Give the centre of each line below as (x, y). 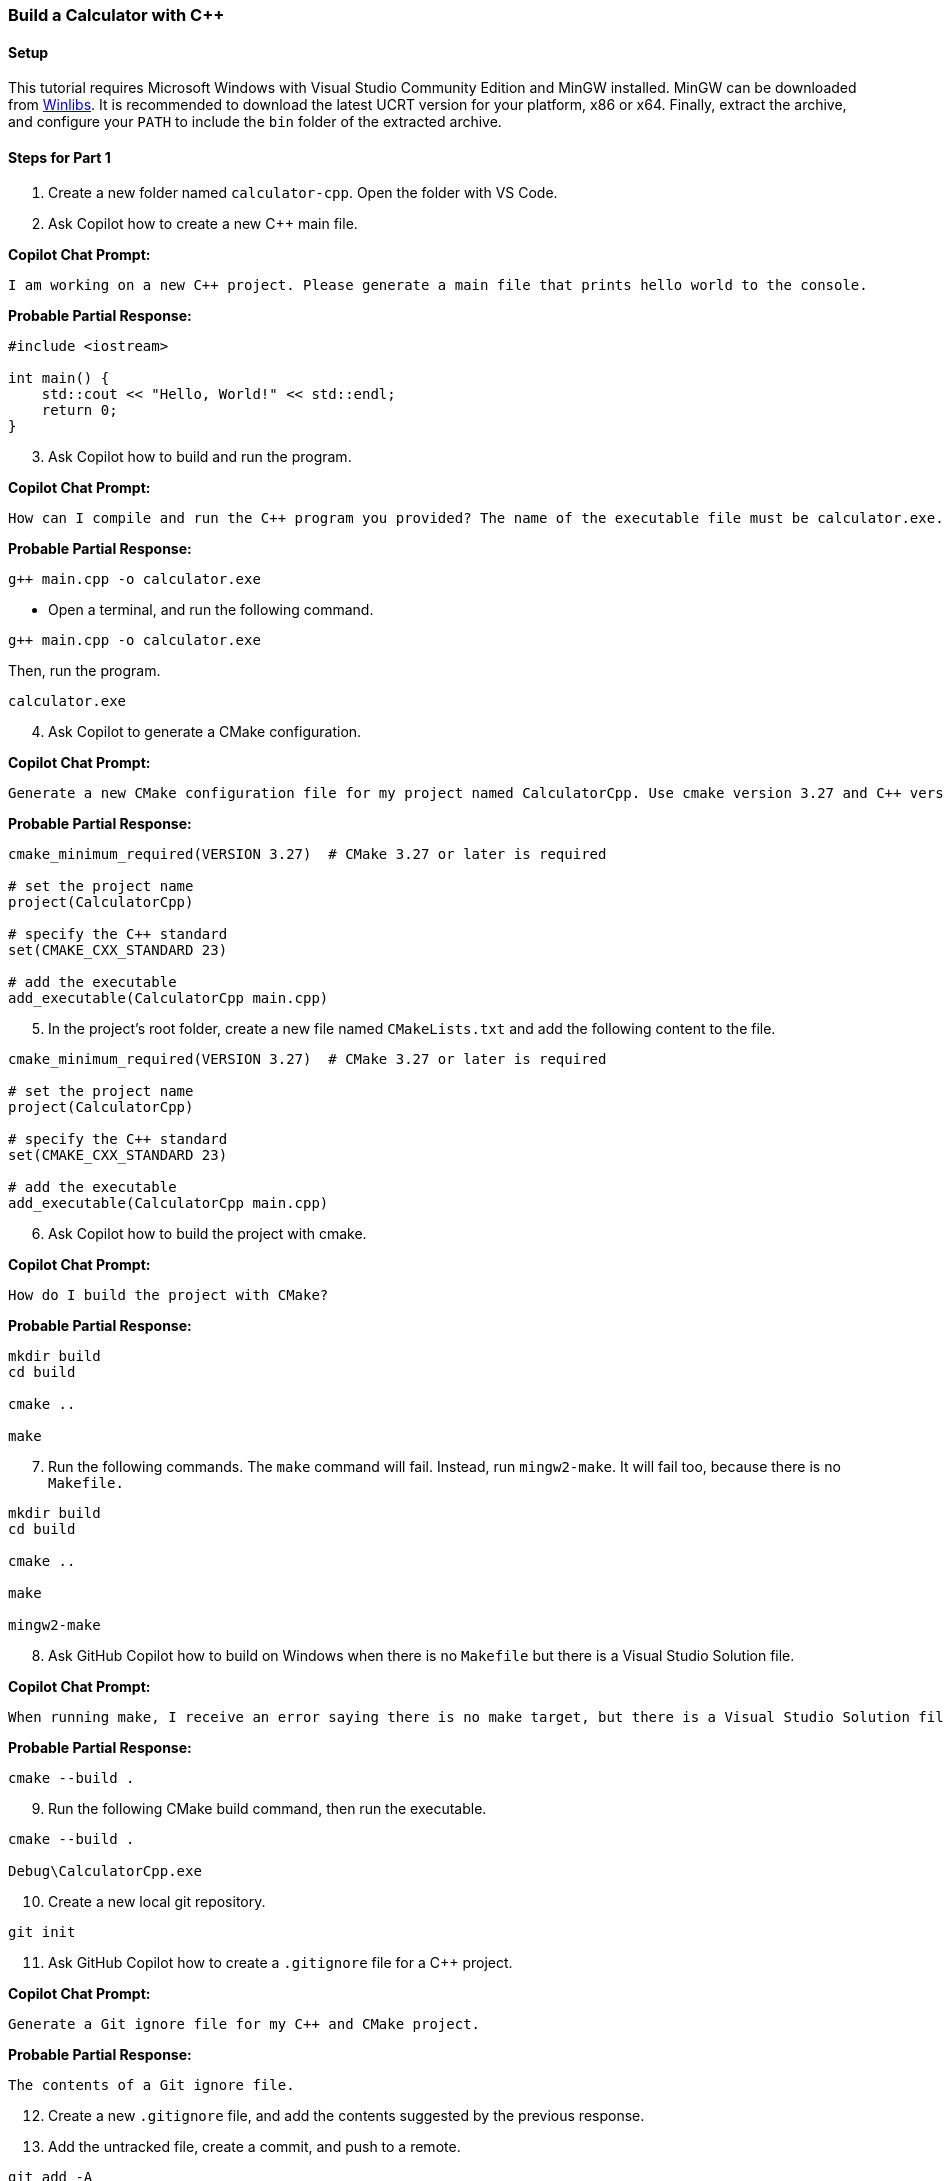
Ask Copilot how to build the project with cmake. (207, 1234)
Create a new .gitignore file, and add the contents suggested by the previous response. (346, 2116)
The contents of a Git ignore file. (151, 2085)
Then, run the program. (84, 671)
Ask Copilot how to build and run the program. (200, 457)
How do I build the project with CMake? (168, 1295)
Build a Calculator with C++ (116, 15)
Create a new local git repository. (157, 1902)
